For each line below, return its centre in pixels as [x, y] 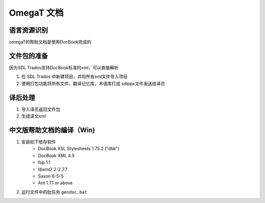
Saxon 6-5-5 [51, 176]
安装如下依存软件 [39, 142]
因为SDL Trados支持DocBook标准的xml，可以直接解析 [64, 67]
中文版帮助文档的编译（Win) [52, 130]
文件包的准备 [28, 56]
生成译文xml [34, 116]
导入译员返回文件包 [41, 109]
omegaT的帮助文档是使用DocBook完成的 [50, 42]
